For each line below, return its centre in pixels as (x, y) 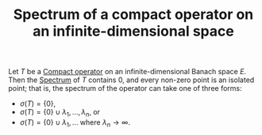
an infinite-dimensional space (133, 31)
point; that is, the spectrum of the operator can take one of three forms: (125, 88)
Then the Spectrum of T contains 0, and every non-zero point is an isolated (131, 80)
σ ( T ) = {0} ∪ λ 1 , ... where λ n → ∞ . (75, 123)
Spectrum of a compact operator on (133, 15)
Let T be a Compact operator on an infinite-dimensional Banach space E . (127, 72)
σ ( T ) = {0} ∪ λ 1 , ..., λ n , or (60, 113)
